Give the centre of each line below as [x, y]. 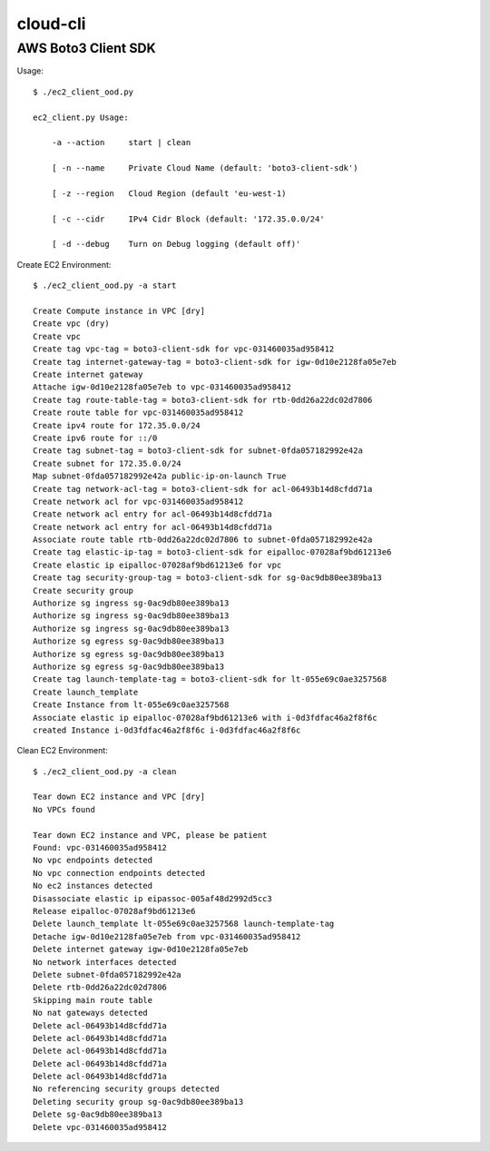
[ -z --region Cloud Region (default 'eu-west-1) [169, 193]
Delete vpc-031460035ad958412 [100, 1127]
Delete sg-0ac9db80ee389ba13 [98, 1115]
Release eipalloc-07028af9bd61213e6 [114, 911]
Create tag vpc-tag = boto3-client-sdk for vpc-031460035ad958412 [184, 349]
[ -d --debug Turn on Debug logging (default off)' [176, 244]
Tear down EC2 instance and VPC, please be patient [150, 835]
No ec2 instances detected [93, 886]
